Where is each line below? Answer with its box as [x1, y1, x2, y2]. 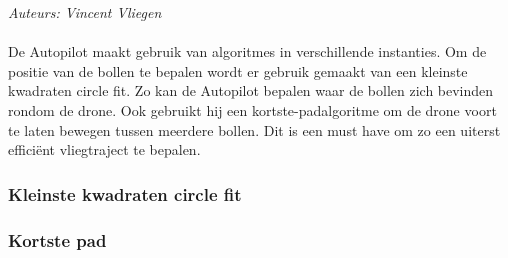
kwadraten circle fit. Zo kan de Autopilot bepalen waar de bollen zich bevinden [8, 80, 494, 101]
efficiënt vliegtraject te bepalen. [8, 139, 201, 160]
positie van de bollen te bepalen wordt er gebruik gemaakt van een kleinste [8, 60, 468, 81]
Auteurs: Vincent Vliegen [8, 2, 162, 22]
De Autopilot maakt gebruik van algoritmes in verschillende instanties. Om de [8, 41, 487, 62]
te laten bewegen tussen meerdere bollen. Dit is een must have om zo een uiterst [8, 119, 501, 140]
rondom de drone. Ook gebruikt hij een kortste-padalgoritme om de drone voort [8, 99, 497, 120]
